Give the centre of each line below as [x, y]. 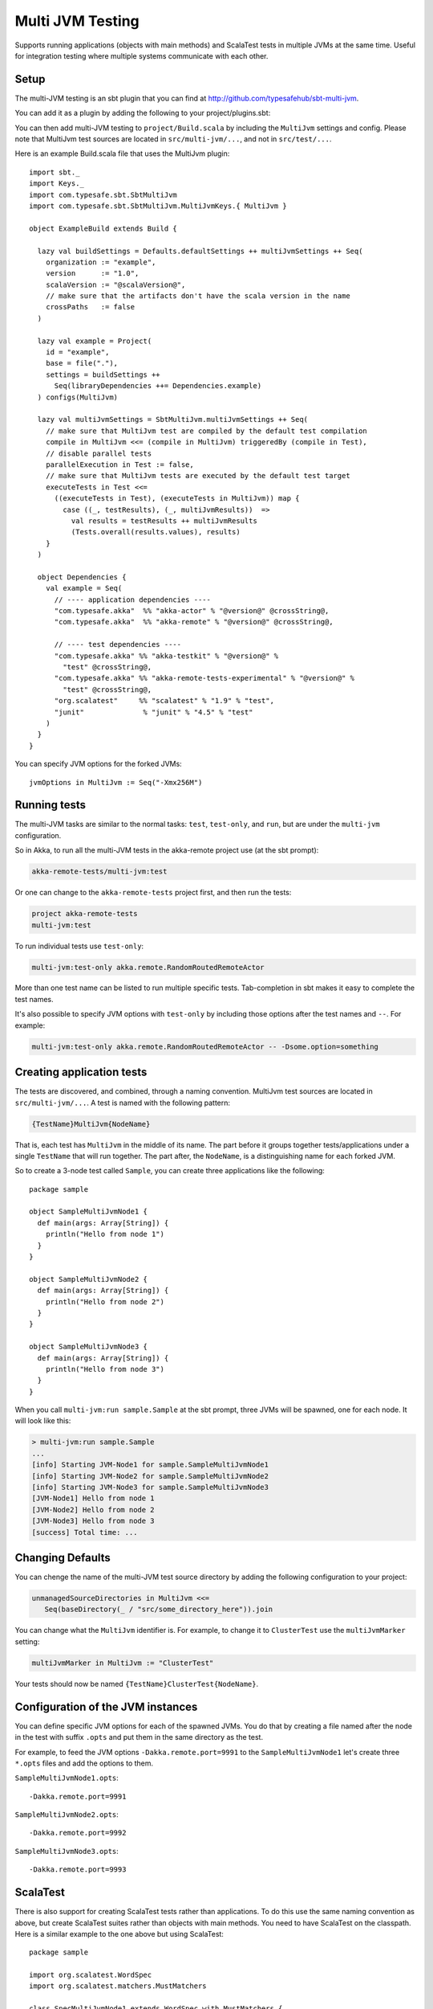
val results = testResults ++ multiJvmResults [164, 521]
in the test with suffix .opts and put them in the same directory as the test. [139, 1737]
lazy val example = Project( [95, 341]
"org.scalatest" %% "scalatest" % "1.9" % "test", [164, 701]
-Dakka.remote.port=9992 [78, 1833]
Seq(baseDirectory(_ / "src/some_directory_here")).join [159, 1610]
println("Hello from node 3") [105, 1369]
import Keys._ [57, 184]
